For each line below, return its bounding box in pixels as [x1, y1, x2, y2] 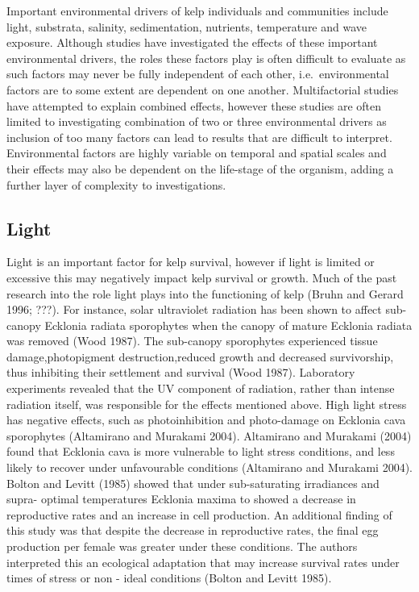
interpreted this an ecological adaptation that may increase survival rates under [6, 553, 400, 570]
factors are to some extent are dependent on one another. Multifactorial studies [6, 81, 399, 98]
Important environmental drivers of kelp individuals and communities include [6, 2, 388, 19]
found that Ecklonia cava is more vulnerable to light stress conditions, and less [6, 443, 395, 460]
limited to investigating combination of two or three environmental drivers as [6, 113, 387, 130]
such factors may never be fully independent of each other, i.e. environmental [6, 65, 389, 82]
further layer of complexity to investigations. [6, 176, 226, 193]
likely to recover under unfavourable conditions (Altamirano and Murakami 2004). [6, 459, 413, 476]
